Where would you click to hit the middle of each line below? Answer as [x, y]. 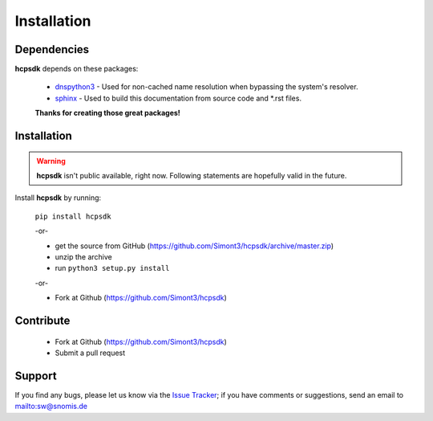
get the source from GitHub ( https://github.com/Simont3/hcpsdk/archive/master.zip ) [194, 246]
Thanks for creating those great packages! [107, 113]
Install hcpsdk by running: [58, 198]
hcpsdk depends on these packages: [77, 69]
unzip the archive [83, 256]
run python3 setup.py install [112, 268]
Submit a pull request [90, 353]
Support [36, 376]
